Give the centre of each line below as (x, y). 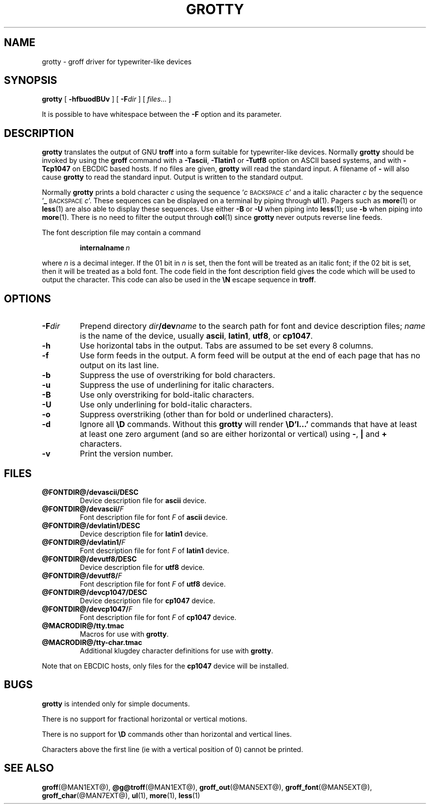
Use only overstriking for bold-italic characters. (167, 395)
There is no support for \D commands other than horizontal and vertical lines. (167, 734)
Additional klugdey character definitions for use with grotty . (176, 650)
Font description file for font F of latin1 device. (154, 550)
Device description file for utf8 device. (142, 567)
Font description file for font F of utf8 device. (153, 584)
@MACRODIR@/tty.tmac (83, 625)
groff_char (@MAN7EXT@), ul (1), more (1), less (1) (121, 795)
